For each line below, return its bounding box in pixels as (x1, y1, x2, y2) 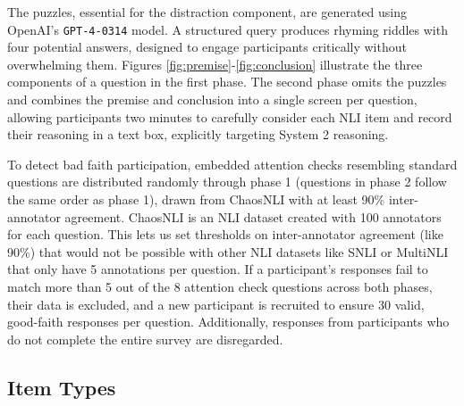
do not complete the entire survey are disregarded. (7, 329, 283, 348)
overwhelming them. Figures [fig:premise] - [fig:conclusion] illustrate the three (7, 54, 423, 73)
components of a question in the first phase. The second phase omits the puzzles (7, 72, 447, 91)
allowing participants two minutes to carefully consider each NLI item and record (7, 107, 452, 126)
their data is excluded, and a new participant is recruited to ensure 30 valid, (7, 294, 425, 313)
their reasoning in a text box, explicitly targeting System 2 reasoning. (7, 125, 389, 144)
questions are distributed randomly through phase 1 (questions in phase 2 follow (7, 172, 447, 191)
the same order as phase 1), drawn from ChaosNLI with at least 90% (7, 190, 385, 208)
